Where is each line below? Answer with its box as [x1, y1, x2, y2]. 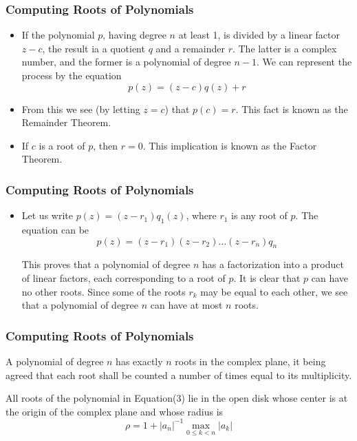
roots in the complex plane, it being [175, 353, 326, 368]
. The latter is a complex [232, 41, 337, 55]
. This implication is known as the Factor [142, 138, 317, 152]
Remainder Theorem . [21, 115, 111, 130]
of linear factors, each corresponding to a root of [21, 270, 226, 285]
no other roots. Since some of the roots [21, 284, 186, 298]
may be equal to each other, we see [200, 284, 348, 298]
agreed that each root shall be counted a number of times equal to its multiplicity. [6, 367, 352, 382]
